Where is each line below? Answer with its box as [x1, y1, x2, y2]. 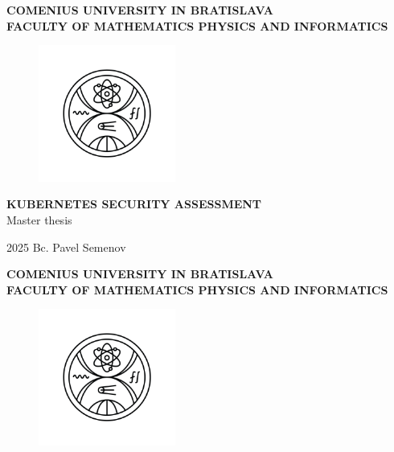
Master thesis [6, 211, 72, 228]
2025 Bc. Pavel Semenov [6, 238, 126, 255]
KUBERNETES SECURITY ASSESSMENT [6, 195, 262, 212]
